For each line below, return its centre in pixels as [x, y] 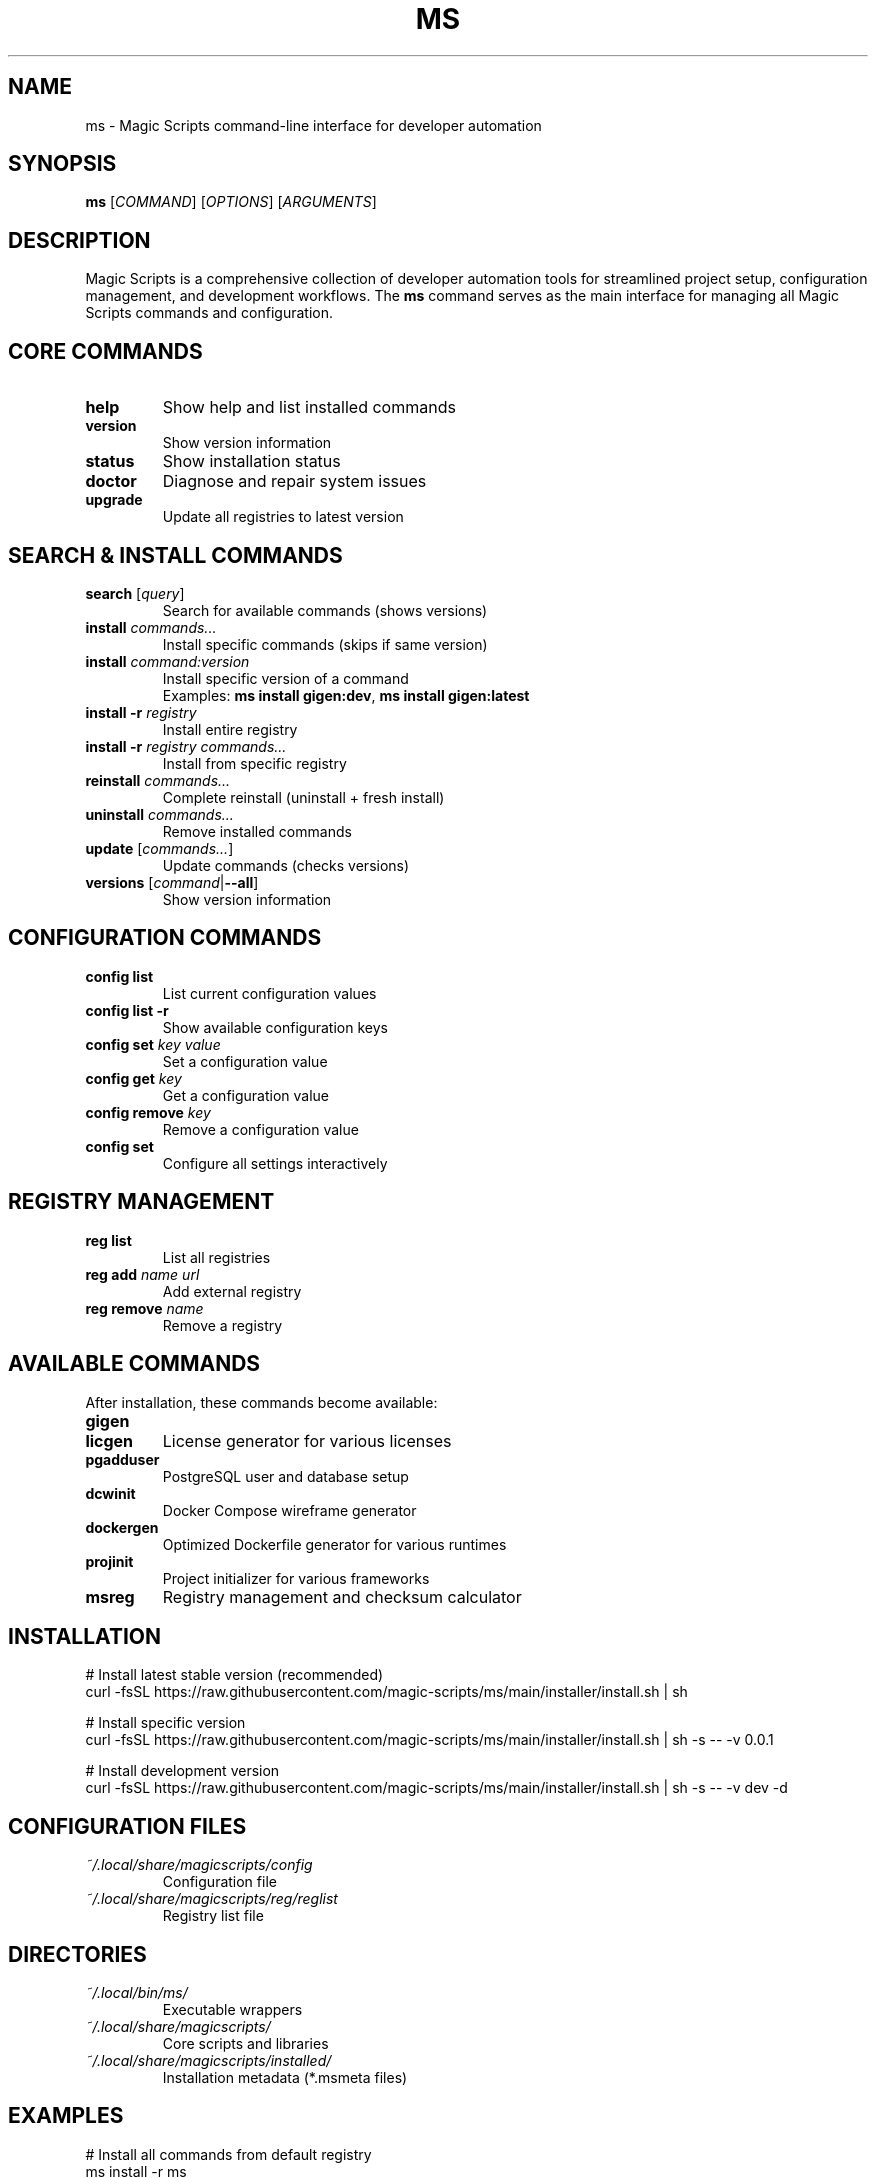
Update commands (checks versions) [286, 865]
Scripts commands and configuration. [209, 313]
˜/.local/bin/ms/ [136, 1993]
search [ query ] [135, 593]
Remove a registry [222, 1325]
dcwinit [110, 1493]
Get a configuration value [246, 1095]
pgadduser [122, 1459]
